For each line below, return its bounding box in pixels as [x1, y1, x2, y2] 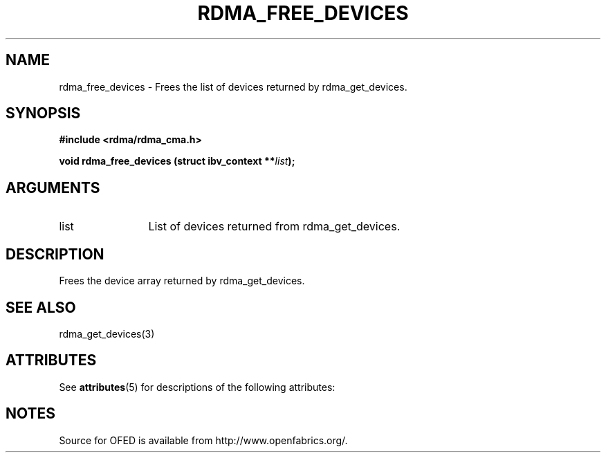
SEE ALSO [6, 298, 76, 316]
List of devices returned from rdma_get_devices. [148, 219, 401, 234]
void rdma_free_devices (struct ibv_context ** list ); [59, 155, 295, 167]
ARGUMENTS [6, 178, 100, 196]
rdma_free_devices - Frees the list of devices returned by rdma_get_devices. [59, 80, 407, 93]
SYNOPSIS [6, 104, 81, 122]
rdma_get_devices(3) [59, 327, 155, 340]
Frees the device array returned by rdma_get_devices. [59, 275, 305, 287]
